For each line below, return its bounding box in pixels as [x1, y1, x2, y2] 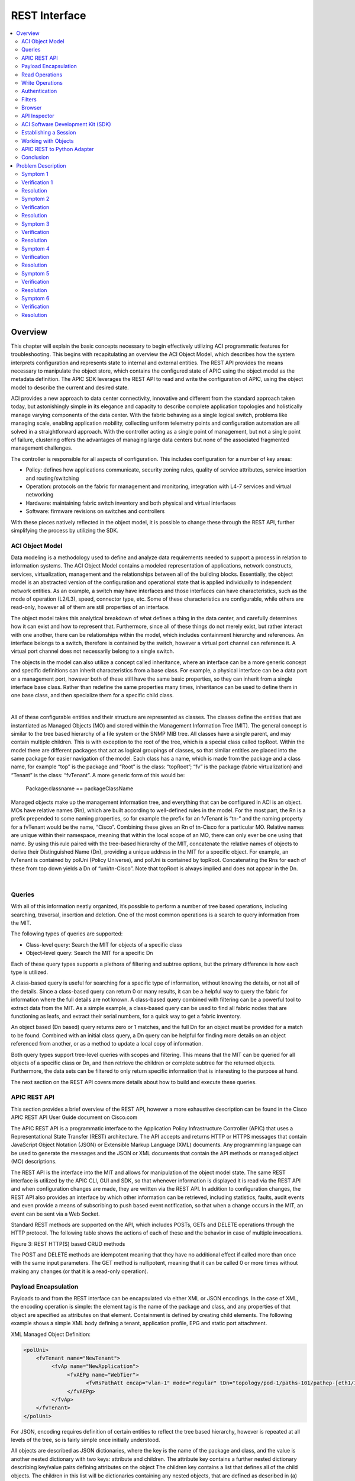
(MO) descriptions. [11, 1158, 57, 1165]
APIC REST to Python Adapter [21, 146, 94, 153]
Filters [21, 95, 37, 103]
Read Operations [21, 71, 63, 78]
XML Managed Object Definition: [11, 1331, 91, 1338]
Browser [21, 104, 42, 111]
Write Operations [21, 79, 63, 86]
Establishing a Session [21, 129, 76, 136]
